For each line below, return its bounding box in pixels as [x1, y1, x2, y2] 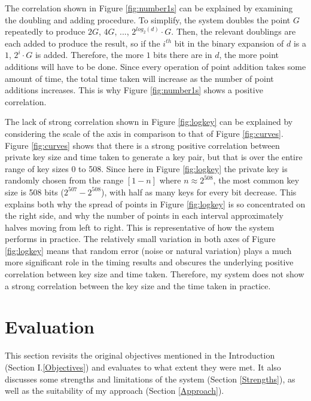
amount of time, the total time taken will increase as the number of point [5, 72, 274, 84]
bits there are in [153, 48, 212, 61]
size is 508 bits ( [5, 185, 64, 198]
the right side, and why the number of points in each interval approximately [5, 209, 283, 222]
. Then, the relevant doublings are [171, 25, 296, 38]
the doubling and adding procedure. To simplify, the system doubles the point [5, 13, 291, 26]
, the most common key [213, 174, 300, 186]
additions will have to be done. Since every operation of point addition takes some [5, 60, 306, 72]
